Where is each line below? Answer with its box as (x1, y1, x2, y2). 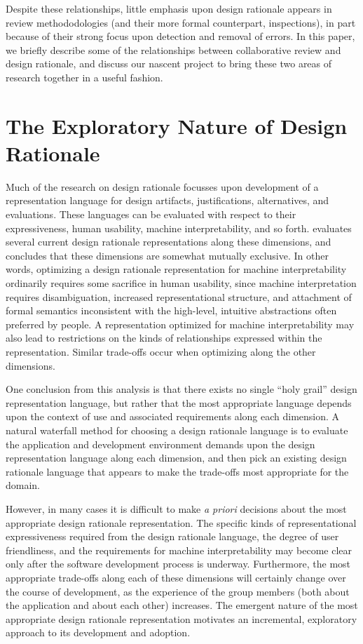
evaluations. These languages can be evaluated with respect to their (6, 207, 296, 222)
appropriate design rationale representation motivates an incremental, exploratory (6, 611, 357, 626)
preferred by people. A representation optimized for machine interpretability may (6, 316, 355, 331)
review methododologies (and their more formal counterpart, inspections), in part (6, 15, 356, 29)
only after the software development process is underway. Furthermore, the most (6, 556, 350, 571)
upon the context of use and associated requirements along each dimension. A (6, 409, 340, 424)
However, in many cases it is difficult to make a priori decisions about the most (6, 501, 347, 516)
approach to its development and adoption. (6, 625, 191, 640)
